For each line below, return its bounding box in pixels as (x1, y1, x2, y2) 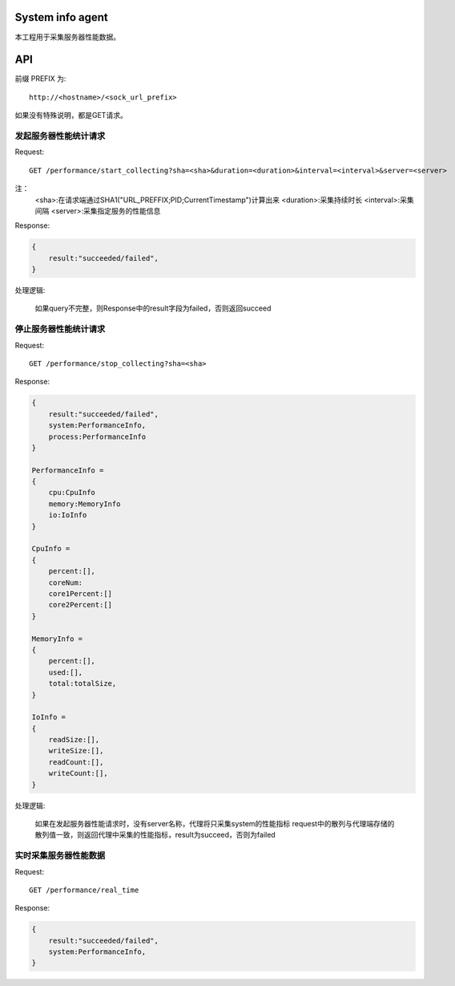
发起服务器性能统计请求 (14, 130, 106, 141)
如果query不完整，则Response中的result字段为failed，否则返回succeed (34, 303, 272, 313)
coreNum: (48, 578, 83, 587)
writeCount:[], (48, 769, 108, 778)
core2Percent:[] (48, 600, 112, 610)
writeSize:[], (48, 746, 104, 756)
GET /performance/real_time (29, 885, 139, 895)
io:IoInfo (48, 510, 87, 520)
